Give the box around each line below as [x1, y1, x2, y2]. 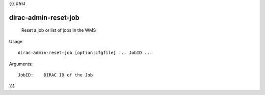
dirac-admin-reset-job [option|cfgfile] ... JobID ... [18, 50, 153, 56]
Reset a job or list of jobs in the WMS [21, 27, 96, 33]
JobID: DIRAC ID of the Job [18, 72, 93, 78]
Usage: [9, 38, 24, 44]
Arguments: [9, 61, 33, 67]
